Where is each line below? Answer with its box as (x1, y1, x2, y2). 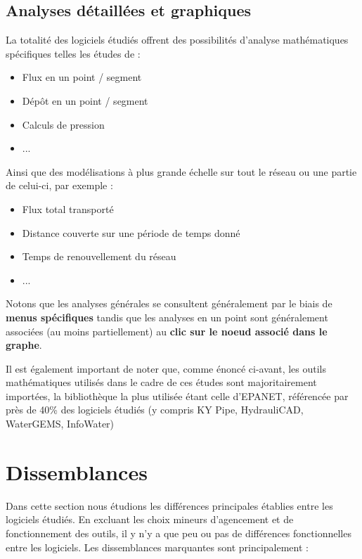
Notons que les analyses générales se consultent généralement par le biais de (6, 296, 332, 311)
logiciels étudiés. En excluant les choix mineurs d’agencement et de (6, 512, 294, 527)
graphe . (6, 338, 42, 352)
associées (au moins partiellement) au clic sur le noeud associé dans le (6, 323, 328, 338)
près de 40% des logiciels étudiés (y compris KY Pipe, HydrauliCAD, (6, 402, 304, 417)
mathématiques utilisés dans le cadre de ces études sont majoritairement (6, 375, 317, 390)
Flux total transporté (22, 201, 114, 216)
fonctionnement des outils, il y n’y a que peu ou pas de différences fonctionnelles (6, 525, 351, 540)
